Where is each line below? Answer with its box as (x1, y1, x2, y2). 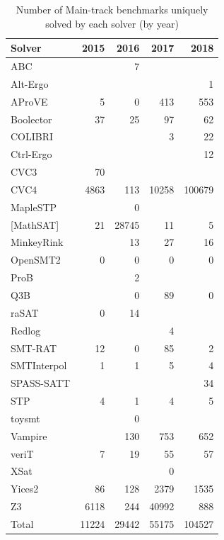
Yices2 (11, 481, 39, 496)
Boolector (11, 111, 52, 126)
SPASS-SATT (11, 376, 71, 390)
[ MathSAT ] (11, 217, 59, 232)
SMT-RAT (11, 340, 57, 355)
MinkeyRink (11, 235, 64, 249)
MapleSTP (11, 199, 57, 214)
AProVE (11, 94, 48, 108)
